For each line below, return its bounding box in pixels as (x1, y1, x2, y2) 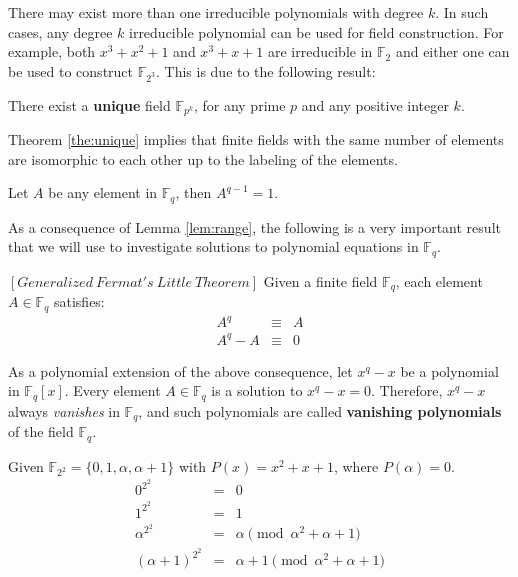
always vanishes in (8, 400, 120, 421)
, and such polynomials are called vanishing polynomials (138, 400, 502, 421)
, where (333, 455, 379, 476)
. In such (435, 2, 489, 22)
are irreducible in (267, 41, 373, 62)
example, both (8, 41, 96, 62)
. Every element (64, 380, 161, 401)
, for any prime (193, 94, 286, 115)
